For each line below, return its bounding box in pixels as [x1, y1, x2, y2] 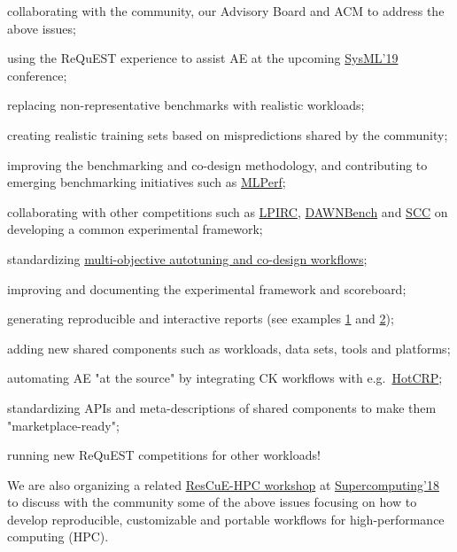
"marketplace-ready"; [7, 416, 120, 434]
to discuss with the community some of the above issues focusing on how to [7, 493, 417, 511]
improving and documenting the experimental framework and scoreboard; [7, 279, 407, 298]
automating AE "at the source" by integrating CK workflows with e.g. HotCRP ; [7, 369, 443, 387]
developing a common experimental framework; [7, 220, 263, 238]
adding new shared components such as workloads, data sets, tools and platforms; [7, 338, 451, 357]
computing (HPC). [7, 527, 109, 546]
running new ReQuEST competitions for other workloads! [7, 446, 321, 464]
